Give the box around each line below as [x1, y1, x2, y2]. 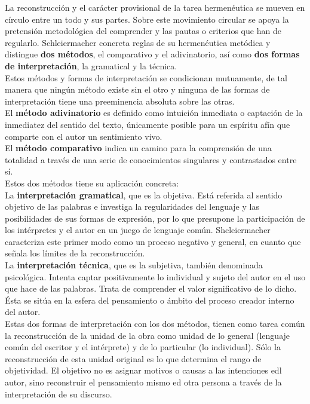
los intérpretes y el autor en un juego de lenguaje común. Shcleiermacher [5, 224, 271, 236]
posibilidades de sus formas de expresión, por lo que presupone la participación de [5, 212, 305, 224]
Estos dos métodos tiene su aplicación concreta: [5, 176, 179, 189]
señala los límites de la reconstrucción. [5, 247, 145, 259]
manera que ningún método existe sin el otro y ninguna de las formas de [5, 83, 270, 96]
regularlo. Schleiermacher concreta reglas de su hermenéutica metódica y [5, 36, 271, 48]
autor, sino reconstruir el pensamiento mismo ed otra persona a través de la [5, 376, 282, 388]
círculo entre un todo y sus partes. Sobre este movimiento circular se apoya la [5, 13, 289, 25]
